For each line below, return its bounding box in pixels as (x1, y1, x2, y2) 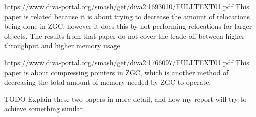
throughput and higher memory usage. (4, 40, 122, 51)
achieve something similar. (4, 103, 85, 114)
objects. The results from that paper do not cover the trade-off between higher (4, 30, 245, 41)
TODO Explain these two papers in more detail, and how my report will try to (4, 93, 247, 104)
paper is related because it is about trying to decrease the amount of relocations (4, 11, 250, 21)
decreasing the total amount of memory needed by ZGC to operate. (4, 77, 211, 87)
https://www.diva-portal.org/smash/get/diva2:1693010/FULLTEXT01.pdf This (4, 1, 249, 11)
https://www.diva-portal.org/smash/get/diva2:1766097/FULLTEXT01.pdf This (4, 57, 249, 67)
